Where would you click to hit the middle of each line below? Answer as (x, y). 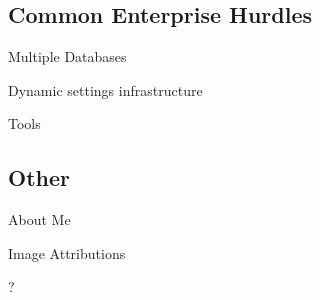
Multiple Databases (67, 56)
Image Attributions (67, 252)
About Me (39, 219)
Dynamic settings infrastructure (105, 89)
